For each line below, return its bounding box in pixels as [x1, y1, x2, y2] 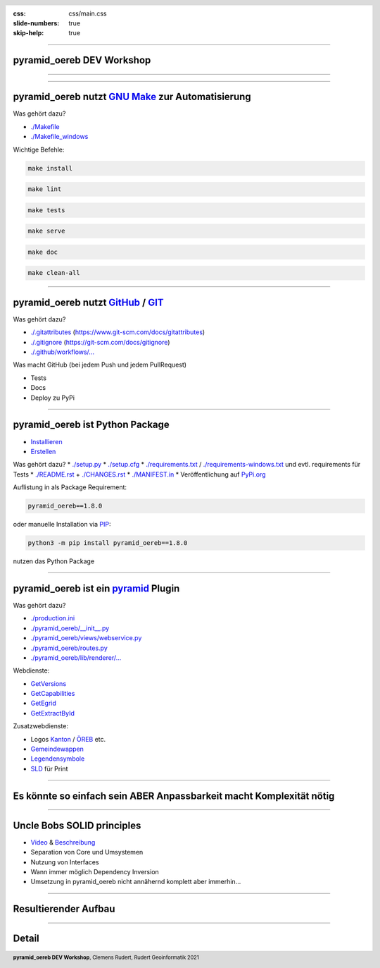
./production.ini [30, 614, 75, 623]
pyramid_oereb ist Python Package [13, 419, 170, 431]
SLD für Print [30, 764, 68, 773]
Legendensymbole [30, 754, 85, 763]
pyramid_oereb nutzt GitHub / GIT [13, 296, 165, 308]
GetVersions [30, 679, 67, 687]
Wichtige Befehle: [13, 145, 65, 154]
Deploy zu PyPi [30, 393, 75, 402]
